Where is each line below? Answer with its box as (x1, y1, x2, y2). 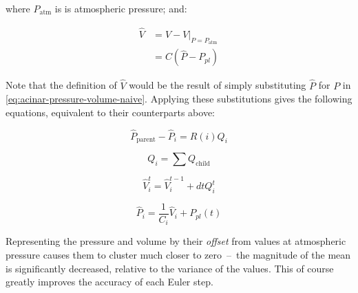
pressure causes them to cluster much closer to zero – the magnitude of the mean (6, 247, 351, 261)
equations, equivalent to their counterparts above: (6, 105, 215, 119)
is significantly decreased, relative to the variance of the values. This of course (6, 261, 334, 275)
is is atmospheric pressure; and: (54, 1, 187, 15)
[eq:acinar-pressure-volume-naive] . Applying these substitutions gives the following (6, 91, 352, 106)
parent (136, 135, 156, 143)
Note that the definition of (6, 78, 117, 92)
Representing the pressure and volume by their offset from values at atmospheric (6, 234, 346, 248)
